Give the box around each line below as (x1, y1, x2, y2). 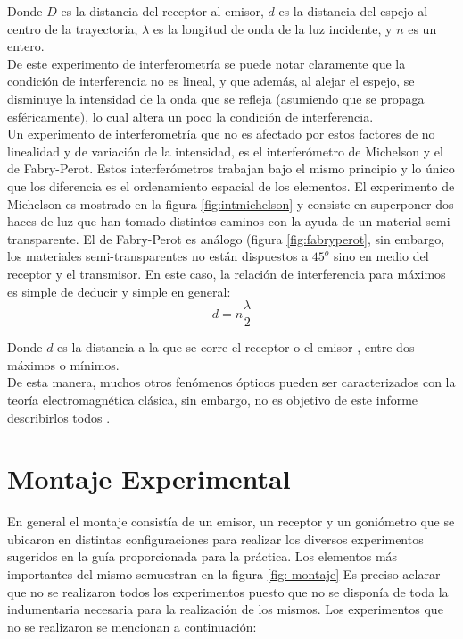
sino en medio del (334, 247, 429, 265)
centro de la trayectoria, (7, 19, 138, 38)
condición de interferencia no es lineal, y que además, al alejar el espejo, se (7, 71, 415, 90)
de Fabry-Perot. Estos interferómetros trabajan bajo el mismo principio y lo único (7, 159, 455, 178)
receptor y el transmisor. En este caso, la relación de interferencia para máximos (7, 264, 446, 282)
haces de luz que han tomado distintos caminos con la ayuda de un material (7, 212, 422, 231)
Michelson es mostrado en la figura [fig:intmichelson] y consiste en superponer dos (7, 194, 454, 213)
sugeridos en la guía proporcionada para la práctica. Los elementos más (7, 547, 398, 566)
